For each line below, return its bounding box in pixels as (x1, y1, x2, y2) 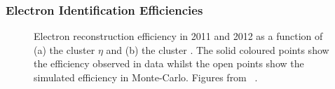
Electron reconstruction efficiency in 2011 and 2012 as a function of (34, 29, 323, 43)
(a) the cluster (34, 42, 95, 57)
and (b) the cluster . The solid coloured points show (106, 42, 329, 57)
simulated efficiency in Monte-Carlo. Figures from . (34, 70, 258, 84)
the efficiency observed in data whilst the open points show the (34, 56, 304, 71)
